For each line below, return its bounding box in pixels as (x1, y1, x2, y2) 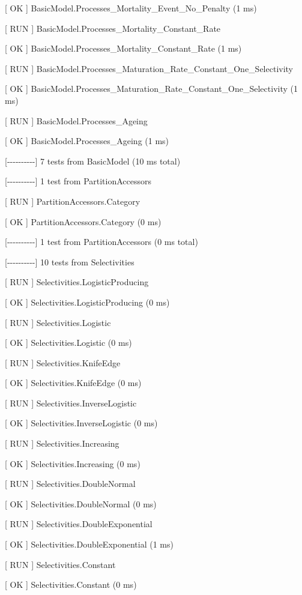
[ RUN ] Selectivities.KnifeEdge (5, 356, 121, 369)
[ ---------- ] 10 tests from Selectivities (5, 255, 134, 268)
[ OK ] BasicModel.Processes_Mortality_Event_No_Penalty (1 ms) (5, 2, 257, 14)
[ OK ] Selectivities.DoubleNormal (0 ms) (5, 497, 157, 510)
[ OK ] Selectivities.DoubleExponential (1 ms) (5, 538, 174, 551)
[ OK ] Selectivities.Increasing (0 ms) (5, 457, 140, 470)
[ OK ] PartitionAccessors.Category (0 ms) (5, 215, 162, 228)
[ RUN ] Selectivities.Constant (5, 558, 116, 570)
